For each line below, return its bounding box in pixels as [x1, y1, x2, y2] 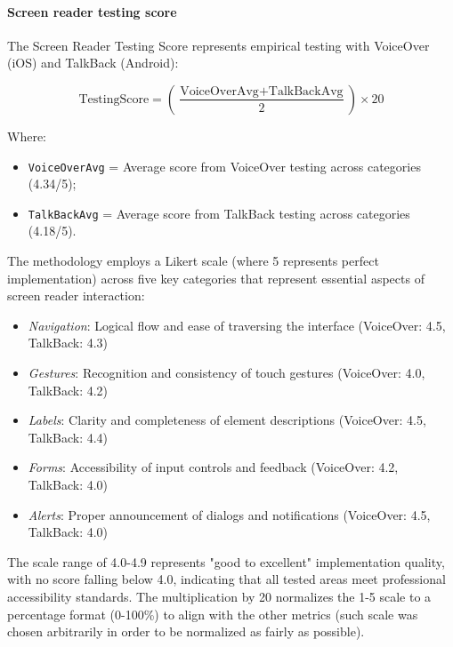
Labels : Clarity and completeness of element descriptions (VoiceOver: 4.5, [28, 411, 426, 429]
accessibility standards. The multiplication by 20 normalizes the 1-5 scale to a [7, 587, 432, 605]
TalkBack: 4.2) [28, 380, 109, 399]
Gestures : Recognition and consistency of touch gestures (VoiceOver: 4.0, [28, 363, 425, 382]
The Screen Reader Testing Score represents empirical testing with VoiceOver [7, 36, 430, 54]
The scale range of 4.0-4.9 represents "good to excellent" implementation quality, [7, 552, 445, 571]
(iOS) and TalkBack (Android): [7, 53, 179, 72]
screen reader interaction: [7, 286, 145, 305]
